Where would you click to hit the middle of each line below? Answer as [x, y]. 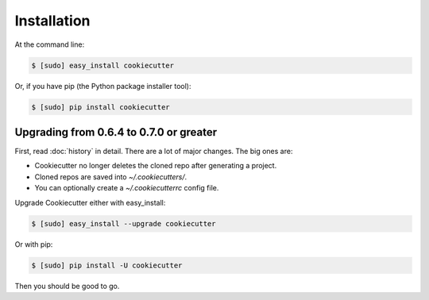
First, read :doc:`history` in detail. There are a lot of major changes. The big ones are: [154, 151]
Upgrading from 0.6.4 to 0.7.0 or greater [116, 132]
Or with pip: [34, 244]
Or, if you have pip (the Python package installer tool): [103, 86]
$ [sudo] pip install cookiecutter [100, 107]
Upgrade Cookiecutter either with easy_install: [90, 202]
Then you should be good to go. [67, 286]
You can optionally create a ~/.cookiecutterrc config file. [127, 188]
